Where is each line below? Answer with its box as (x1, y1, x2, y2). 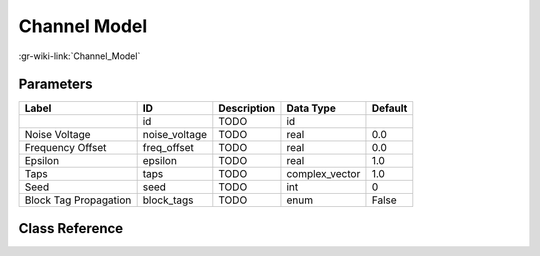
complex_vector (286, 167, 361, 181)
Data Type (286, 101, 337, 115)
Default (371, 101, 408, 115)
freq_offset (142, 141, 195, 155)
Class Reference (18, 220, 124, 237)
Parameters (18, 76, 93, 93)
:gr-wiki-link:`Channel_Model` (18, 50, 141, 62)
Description (218, 101, 275, 115)
